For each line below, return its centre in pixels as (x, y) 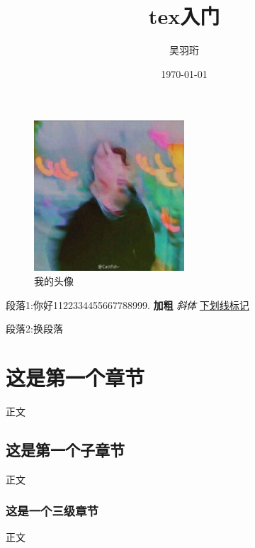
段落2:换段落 (34, 329)
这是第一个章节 (75, 377)
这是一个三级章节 (52, 511)
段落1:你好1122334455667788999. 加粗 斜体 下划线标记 (127, 304)
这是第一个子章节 (65, 449)
